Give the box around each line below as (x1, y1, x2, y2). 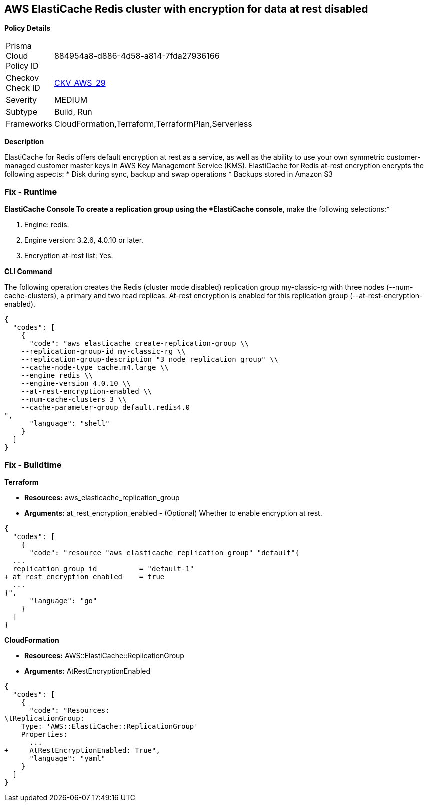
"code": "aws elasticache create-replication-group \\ (29, 339, 249, 348)
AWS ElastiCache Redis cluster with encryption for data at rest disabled (4, 3, 368, 15)
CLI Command (4, 267, 52, 276)
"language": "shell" (29, 419, 110, 428)
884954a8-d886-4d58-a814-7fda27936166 (54, 51, 220, 61)
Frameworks (6, 119, 52, 129)
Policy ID (6, 61, 39, 71)
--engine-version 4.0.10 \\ (21, 379, 131, 388)
